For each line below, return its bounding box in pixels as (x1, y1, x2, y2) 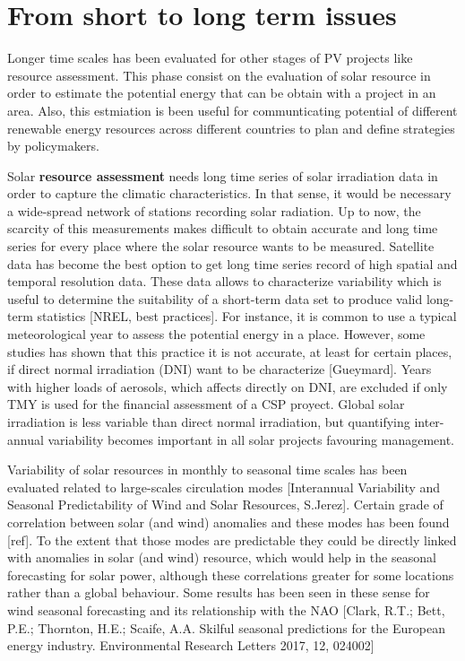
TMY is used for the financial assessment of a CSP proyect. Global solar (7, 395, 405, 413)
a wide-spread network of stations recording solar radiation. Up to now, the (7, 201, 421, 220)
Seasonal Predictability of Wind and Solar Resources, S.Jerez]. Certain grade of (7, 495, 443, 514)
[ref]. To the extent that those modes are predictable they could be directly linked (7, 530, 457, 549)
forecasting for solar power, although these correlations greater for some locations (7, 565, 454, 584)
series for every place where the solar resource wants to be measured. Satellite (7, 237, 435, 256)
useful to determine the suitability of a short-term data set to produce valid (7, 289, 423, 308)
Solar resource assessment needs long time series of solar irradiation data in (7, 166, 438, 185)
